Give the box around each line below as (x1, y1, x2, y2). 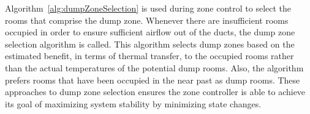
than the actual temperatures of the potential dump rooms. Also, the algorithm (5, 61, 304, 74)
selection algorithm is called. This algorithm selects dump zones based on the (5, 37, 295, 50)
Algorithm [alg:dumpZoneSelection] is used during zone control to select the (5, 2, 292, 14)
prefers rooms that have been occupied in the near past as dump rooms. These (5, 73, 300, 86)
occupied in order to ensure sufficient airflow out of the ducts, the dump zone (5, 26, 295, 38)
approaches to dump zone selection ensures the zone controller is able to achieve (5, 85, 306, 98)
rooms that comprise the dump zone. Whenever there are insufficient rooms (5, 13, 289, 26)
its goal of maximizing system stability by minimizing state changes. (5, 97, 262, 110)
